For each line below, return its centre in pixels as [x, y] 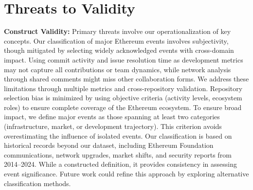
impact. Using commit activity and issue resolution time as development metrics [124, 59]
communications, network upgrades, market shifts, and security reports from [118, 154]
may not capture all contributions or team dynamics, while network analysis [117, 69]
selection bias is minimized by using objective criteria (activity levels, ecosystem [123, 98]
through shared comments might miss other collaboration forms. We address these [126, 79]
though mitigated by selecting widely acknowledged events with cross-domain [119, 50]
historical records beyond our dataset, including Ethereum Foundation [109, 145]
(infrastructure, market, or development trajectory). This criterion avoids [113, 126]
